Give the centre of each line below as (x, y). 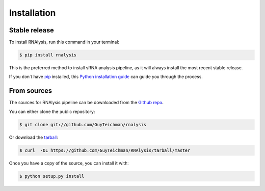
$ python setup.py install (52, 176)
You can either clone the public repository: (52, 111)
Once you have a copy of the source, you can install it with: (69, 163)
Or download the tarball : (34, 137)
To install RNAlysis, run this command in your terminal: (64, 42)
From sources (31, 91)
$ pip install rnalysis (48, 55)
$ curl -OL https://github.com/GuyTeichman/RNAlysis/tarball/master (105, 150)
